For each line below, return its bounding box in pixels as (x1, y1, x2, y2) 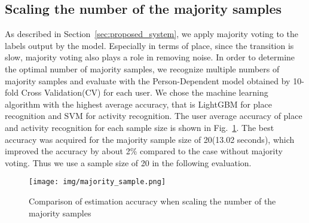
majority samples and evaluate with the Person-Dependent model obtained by (5, 74, 290, 87)
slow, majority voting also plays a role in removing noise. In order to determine (5, 51, 295, 63)
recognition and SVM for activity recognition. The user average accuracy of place (5, 109, 302, 122)
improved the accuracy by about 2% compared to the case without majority (5, 145, 283, 157)
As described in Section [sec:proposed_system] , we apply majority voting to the (5, 28, 298, 40)
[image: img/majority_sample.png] (29, 178, 166, 187)
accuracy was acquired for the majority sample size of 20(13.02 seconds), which (5, 133, 295, 145)
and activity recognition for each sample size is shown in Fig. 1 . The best (5, 121, 274, 133)
